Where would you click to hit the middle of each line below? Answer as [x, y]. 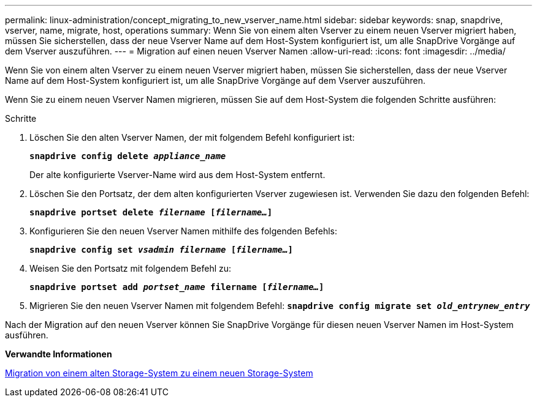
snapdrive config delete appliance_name [128, 156]
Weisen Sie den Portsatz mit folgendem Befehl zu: [131, 268]
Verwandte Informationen [59, 354]
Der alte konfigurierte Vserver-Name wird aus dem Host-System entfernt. [177, 175]
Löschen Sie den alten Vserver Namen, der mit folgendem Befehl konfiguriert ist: [192, 137]
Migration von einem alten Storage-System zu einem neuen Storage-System [159, 373]
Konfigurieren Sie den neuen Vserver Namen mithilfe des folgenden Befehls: [183, 231]
